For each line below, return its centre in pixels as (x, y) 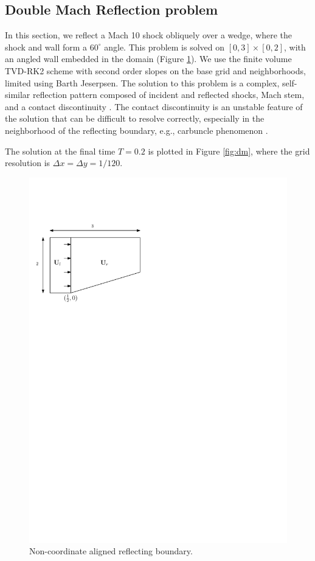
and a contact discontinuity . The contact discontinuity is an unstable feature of (154, 106)
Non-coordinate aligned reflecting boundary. (111, 551)
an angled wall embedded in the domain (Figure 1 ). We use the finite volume (148, 59)
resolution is (28, 163)
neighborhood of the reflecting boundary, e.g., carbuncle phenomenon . (137, 130)
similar (18, 95)
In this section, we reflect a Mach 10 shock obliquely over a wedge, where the (148, 35)
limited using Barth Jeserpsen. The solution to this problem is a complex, (142, 82)
